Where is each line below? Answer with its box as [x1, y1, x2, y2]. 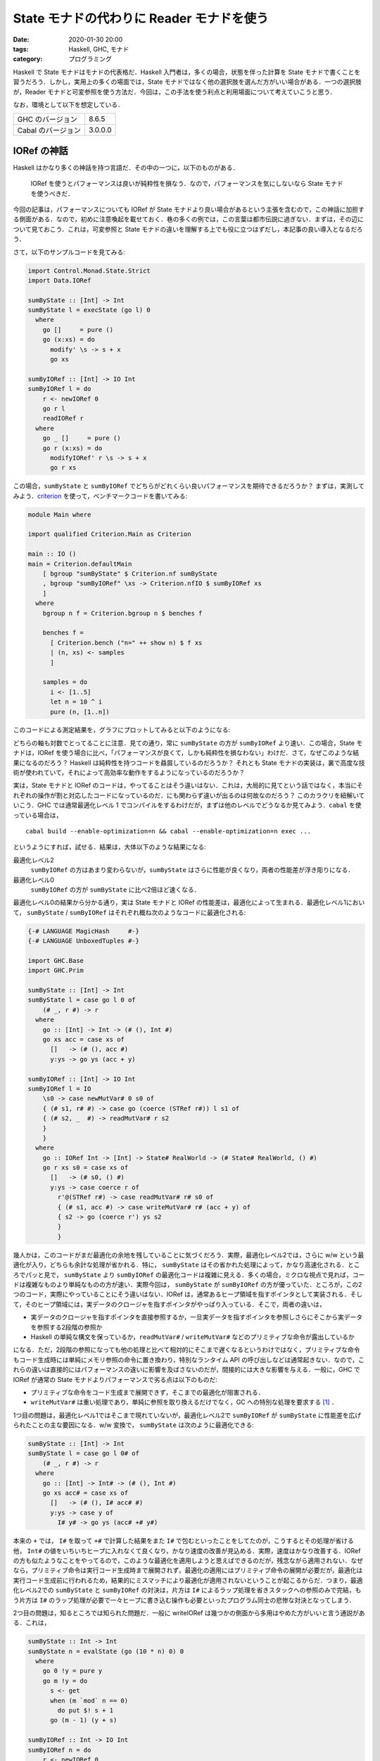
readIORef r [42, 414, 84, 423]
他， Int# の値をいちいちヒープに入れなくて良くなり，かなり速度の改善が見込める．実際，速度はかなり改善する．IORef [13, 1546, 361, 1555]
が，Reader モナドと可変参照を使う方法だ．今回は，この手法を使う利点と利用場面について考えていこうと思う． [13, 87, 336, 96]
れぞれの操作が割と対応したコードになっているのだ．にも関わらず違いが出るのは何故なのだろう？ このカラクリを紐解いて [13, 791, 365, 799]
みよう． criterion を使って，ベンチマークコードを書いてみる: [13, 492, 188, 500]
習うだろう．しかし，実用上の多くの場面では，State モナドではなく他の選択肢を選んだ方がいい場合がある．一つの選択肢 [13, 77, 362, 86]
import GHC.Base [27, 957, 84, 964]
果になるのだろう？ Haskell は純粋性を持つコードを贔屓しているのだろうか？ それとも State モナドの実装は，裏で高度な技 [13, 758, 365, 767]
